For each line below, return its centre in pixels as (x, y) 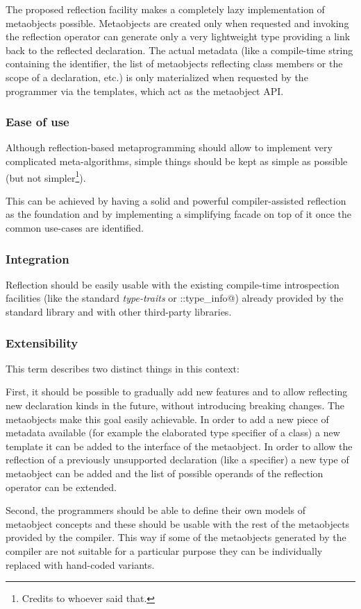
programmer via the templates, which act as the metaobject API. (145, 91)
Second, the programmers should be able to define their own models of (156, 510)
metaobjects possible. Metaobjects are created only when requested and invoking (177, 23)
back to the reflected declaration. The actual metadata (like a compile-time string (179, 50)
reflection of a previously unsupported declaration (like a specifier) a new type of (177, 460)
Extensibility (42, 342)
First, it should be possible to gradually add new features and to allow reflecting (177, 392)
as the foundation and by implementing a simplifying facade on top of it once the (178, 214)
